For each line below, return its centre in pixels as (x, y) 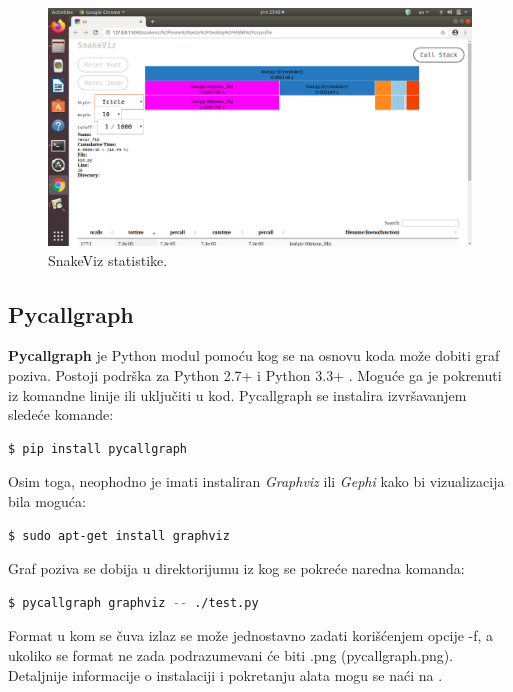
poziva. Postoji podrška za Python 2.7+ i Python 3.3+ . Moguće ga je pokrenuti (255, 375)
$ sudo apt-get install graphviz (119, 535)
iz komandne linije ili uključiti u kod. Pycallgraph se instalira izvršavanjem (237, 394)
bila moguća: (47, 501)
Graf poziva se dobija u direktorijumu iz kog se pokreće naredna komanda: (236, 568)
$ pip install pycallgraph (97, 448)
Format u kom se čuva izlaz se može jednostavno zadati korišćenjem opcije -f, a (251, 635)
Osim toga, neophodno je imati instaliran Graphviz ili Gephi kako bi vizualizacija (256, 481)
